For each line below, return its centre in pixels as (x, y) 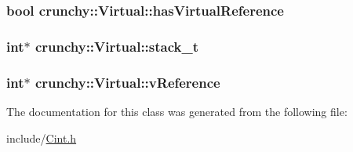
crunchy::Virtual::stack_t (117, 46)
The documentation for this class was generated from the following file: (177, 111)
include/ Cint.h (42, 138)
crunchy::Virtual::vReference (127, 82)
